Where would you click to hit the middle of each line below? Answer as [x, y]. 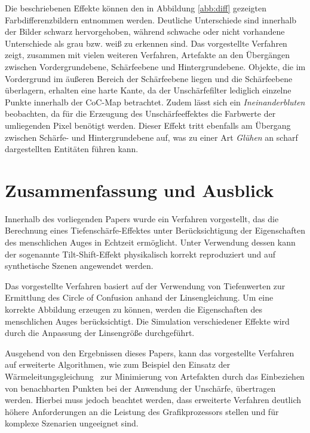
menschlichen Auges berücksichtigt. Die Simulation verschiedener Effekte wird [147, 321]
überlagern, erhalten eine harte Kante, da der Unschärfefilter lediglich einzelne [148, 90]
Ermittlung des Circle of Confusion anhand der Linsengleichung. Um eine [139, 297]
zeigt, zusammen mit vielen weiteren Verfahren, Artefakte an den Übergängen [148, 55]
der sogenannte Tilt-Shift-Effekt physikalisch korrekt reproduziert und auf [140, 254]
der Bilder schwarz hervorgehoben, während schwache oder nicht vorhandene [145, 31]
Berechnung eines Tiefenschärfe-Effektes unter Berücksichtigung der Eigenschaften [155, 230]
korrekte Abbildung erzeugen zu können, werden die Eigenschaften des [134, 309]
